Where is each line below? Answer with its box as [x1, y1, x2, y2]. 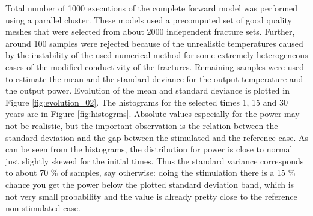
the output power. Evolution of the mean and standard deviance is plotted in [5, 84, 290, 97]
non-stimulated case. [5, 202, 81, 214]
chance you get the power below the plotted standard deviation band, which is [5, 178, 294, 190]
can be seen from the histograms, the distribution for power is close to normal [5, 143, 293, 155]
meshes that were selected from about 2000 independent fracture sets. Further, [5, 25, 295, 38]
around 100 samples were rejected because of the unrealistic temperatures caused [5, 37, 303, 49]
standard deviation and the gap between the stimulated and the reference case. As [5, 131, 309, 143]
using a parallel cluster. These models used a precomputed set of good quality [5, 13, 292, 26]
